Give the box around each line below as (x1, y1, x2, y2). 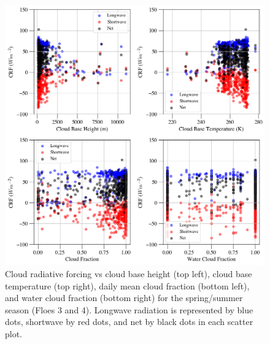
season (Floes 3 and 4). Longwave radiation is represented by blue (5, 303, 253, 316)
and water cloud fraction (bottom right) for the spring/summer (5, 291, 243, 304)
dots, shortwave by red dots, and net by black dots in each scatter (5, 315, 253, 328)
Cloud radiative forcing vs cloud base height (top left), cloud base (5, 267, 252, 280)
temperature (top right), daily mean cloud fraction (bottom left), (5, 279, 250, 292)
